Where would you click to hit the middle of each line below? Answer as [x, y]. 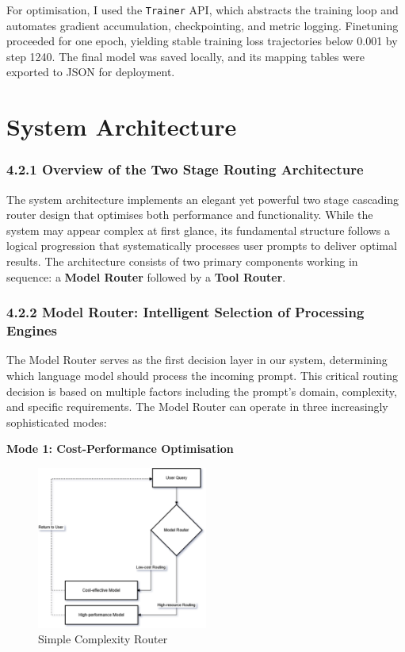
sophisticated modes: [57, 422]
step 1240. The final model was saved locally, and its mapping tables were [185, 56]
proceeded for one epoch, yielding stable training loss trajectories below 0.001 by [202, 41]
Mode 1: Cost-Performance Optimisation [120, 449]
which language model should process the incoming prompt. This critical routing [202, 375]
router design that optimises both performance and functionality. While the [190, 215]
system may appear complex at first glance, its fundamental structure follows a [198, 230]
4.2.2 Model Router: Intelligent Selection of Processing [185, 312]
